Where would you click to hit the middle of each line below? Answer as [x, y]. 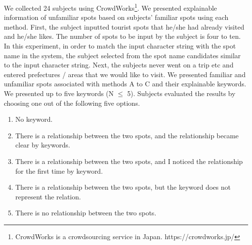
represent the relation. [48, 196]
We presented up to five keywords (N [59, 93]
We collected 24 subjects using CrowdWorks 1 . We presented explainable [110, 7]
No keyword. [34, 119]
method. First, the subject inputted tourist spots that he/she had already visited [124, 26]
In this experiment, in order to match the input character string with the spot [120, 46]
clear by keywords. [43, 145]
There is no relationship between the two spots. [86, 213]
